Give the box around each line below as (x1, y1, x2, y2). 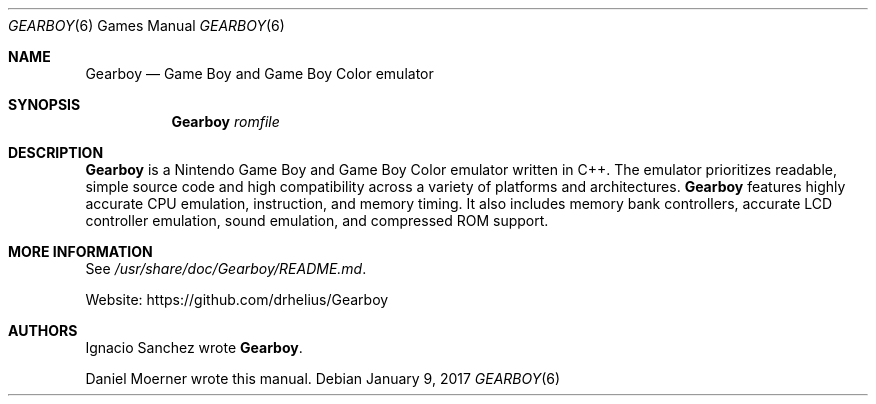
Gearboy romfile (171, 113, 280, 130)
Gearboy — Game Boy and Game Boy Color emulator (85, 65, 434, 82)
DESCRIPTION (8, 144, 104, 161)
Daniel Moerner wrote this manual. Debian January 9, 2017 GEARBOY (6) (85, 370, 561, 387)
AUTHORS (8, 322, 78, 339)
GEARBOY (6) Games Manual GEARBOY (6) (8, 17, 285, 34)
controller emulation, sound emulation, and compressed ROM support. (85, 212, 549, 229)
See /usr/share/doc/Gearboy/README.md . (85, 260, 367, 277)
